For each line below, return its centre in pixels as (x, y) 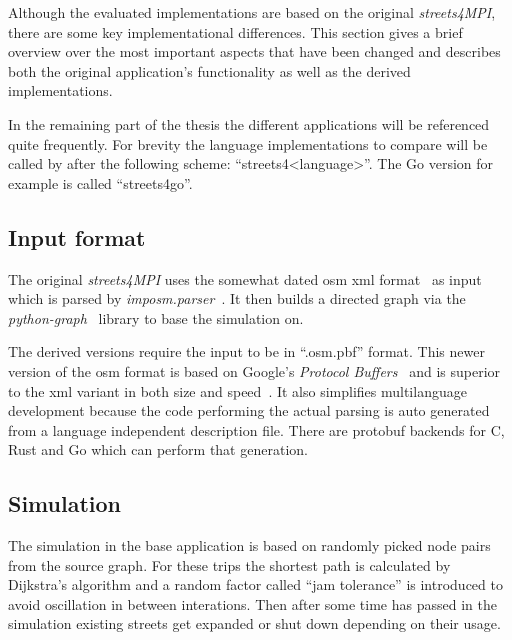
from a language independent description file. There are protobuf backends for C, (256, 429)
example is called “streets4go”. (100, 182)
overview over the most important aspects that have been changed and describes (254, 51)
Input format (77, 236)
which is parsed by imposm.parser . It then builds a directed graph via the (237, 298)
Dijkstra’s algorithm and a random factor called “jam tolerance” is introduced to (255, 584)
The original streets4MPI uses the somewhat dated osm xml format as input (245, 278)
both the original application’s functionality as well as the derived (209, 70)
